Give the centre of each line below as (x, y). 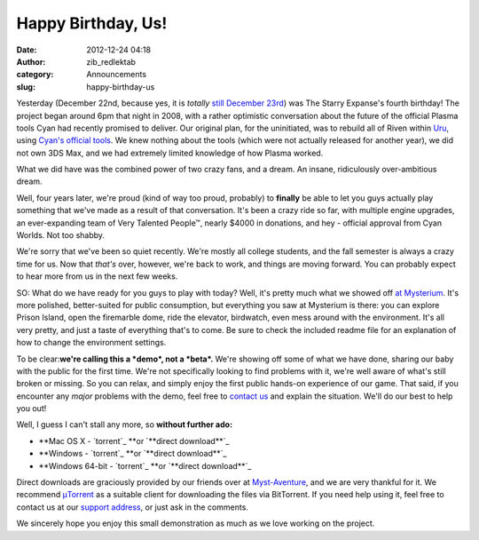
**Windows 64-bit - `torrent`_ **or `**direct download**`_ (145, 465)
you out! (31, 409)
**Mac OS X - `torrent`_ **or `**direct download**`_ (134, 441)
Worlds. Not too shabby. (61, 235)
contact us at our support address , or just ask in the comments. (132, 507)
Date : (27, 50)
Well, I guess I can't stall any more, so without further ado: (125, 425)
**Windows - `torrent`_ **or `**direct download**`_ (133, 454)
